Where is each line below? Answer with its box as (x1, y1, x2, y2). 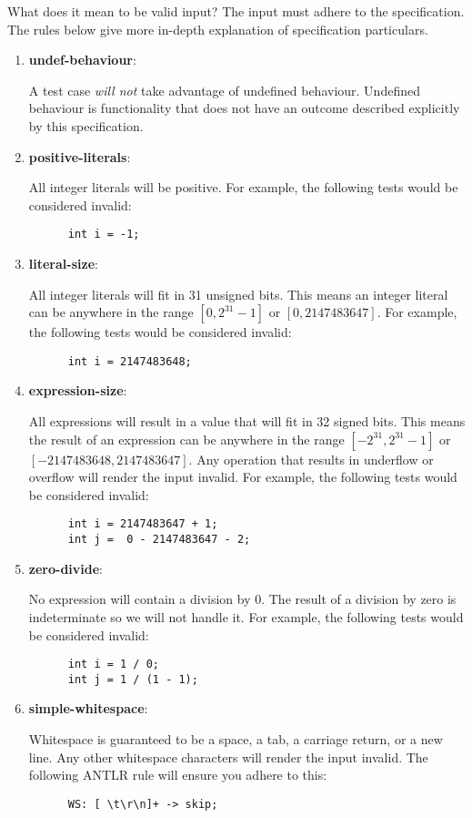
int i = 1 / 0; (67, 658, 159, 671)
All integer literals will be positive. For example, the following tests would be (28, 178, 458, 197)
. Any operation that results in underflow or (188, 449, 434, 468)
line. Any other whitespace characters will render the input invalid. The (28, 747, 428, 766)
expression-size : (28, 381, 127, 400)
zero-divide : (28, 558, 103, 578)
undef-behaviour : (28, 50, 136, 69)
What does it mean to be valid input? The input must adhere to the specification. (7, 2, 465, 20)
